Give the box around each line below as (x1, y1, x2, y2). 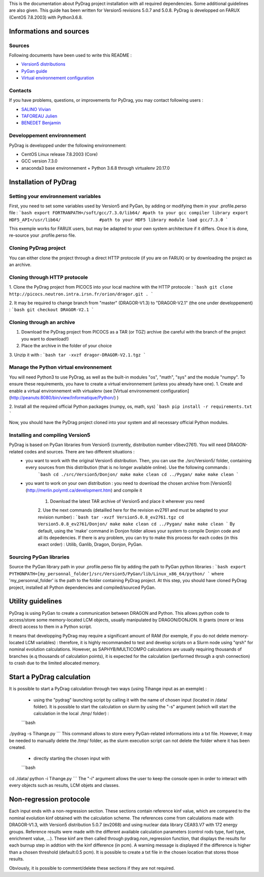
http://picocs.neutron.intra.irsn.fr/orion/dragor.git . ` (9, 291, 154, 297)
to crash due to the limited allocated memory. (9, 660, 100, 666)
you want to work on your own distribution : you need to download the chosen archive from (25, 480, 210, 486)
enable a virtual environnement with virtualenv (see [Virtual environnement (9, 388, 160, 394)
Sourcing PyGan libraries (9, 554, 70, 561)
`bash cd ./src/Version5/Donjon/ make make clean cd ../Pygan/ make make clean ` (38, 472, 239, 477)
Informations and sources (9, 27, 89, 35)
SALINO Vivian (21, 106, 51, 112)
